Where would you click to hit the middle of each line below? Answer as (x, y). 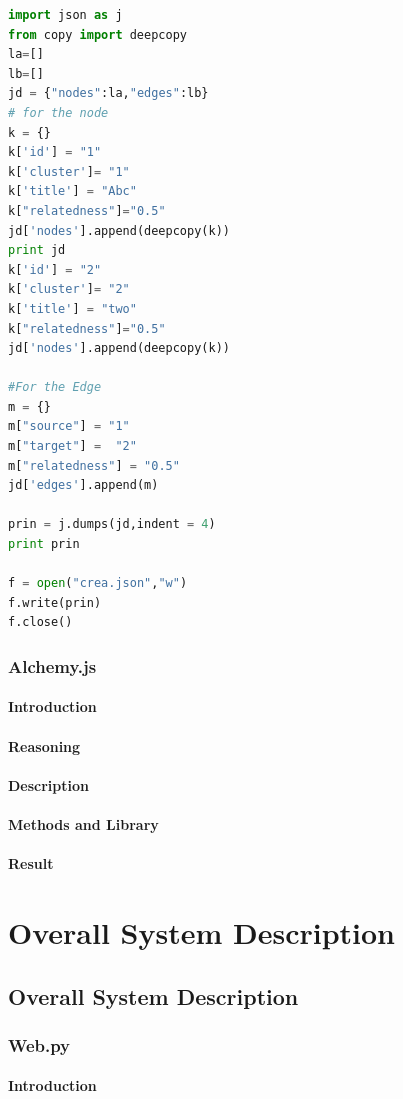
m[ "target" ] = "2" (72, 446)
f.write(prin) (55, 602)
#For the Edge (55, 387)
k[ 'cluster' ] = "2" (69, 289)
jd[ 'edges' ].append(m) (83, 485)
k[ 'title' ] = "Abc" (72, 191)
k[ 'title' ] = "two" (72, 308)
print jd (37, 250)
